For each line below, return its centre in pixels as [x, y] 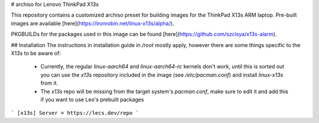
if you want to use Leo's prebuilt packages [92, 99]
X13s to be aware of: [36, 53]
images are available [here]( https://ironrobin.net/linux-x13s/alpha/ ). [92, 23]
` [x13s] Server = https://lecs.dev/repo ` [75, 113]
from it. [49, 83]
